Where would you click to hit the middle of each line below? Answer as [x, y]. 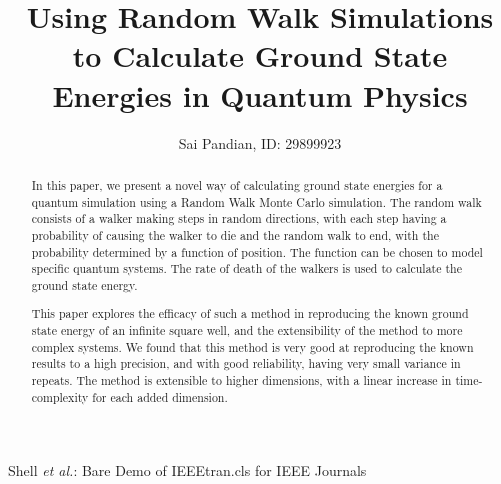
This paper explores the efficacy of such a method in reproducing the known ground [250, 313]
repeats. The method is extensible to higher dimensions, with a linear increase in [241, 380]
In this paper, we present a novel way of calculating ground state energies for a [237, 184]
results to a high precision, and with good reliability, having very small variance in [246, 363]
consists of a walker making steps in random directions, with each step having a [239, 218]
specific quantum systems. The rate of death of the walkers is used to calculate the [246, 268]
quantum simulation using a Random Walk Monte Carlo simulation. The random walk [256, 201]
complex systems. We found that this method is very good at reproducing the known [252, 346]
